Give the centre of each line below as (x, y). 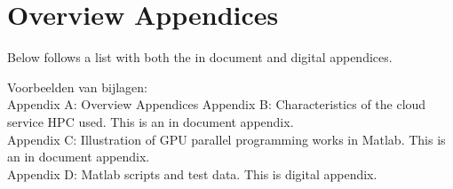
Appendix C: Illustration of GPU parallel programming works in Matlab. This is (226, 139)
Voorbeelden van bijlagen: (77, 87)
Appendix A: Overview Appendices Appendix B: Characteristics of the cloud (217, 104)
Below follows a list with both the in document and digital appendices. (200, 57)
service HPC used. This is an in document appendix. (151, 121)
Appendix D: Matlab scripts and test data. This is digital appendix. (192, 173)
